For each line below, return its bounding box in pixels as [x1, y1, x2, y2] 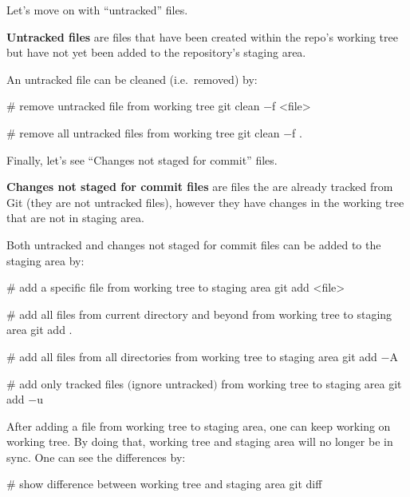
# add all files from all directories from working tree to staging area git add [6, 348, 377, 364]
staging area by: [6, 252, 85, 268]
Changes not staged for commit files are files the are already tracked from [6, 178, 393, 195]
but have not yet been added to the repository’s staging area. [6, 44, 306, 61]
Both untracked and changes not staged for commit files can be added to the [6, 236, 381, 252]
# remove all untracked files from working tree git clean [6, 124, 280, 141]
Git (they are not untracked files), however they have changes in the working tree [6, 193, 404, 210]
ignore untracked [132, 375, 214, 392]
